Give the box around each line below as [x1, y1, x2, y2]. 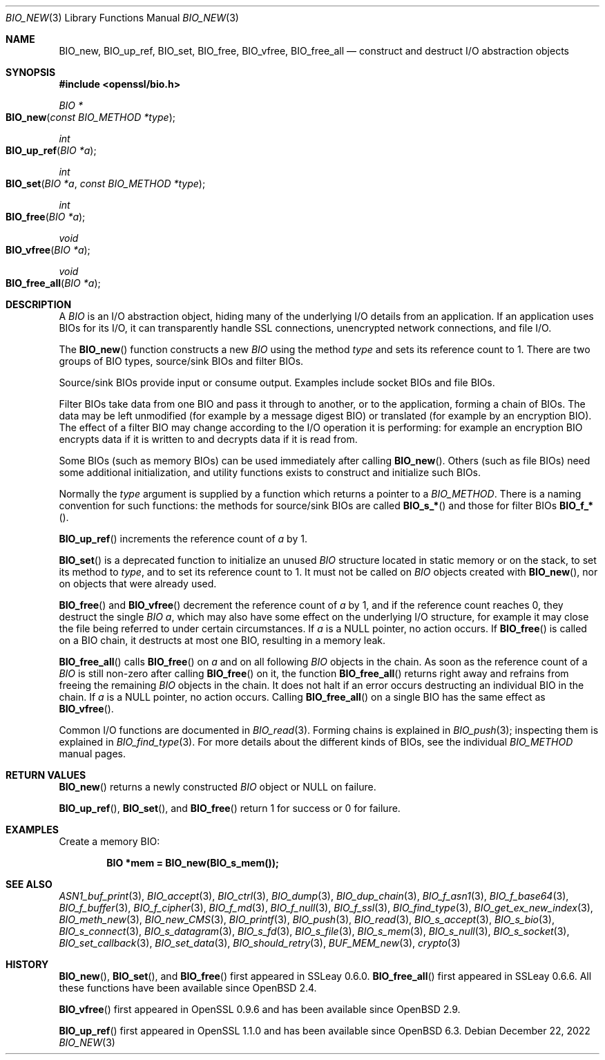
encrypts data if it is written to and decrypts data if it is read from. [59, 433, 358, 445]
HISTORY [6, 958, 49, 970]
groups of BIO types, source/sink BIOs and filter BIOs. [59, 355, 304, 367]
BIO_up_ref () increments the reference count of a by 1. [59, 533, 307, 545]
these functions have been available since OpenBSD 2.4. [59, 982, 317, 994]
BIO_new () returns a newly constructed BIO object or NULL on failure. [59, 781, 376, 793]
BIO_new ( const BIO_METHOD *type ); [6, 111, 175, 123]
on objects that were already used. [59, 578, 217, 589]
